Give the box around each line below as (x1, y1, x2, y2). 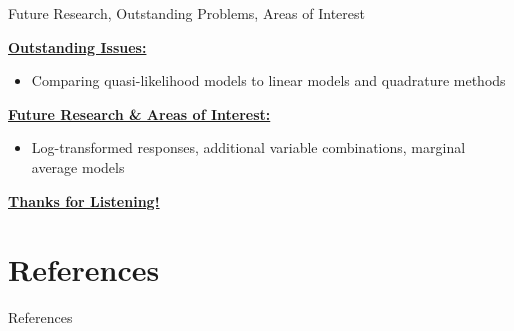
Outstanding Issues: (8, 36, 147, 57)
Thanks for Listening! (8, 190, 160, 211)
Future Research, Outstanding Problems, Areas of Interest (8, 3, 365, 23)
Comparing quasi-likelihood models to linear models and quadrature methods (31, 70, 506, 91)
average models (31, 156, 125, 177)
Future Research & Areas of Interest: (8, 103, 271, 124)
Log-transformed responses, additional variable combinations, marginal (31, 137, 466, 158)
